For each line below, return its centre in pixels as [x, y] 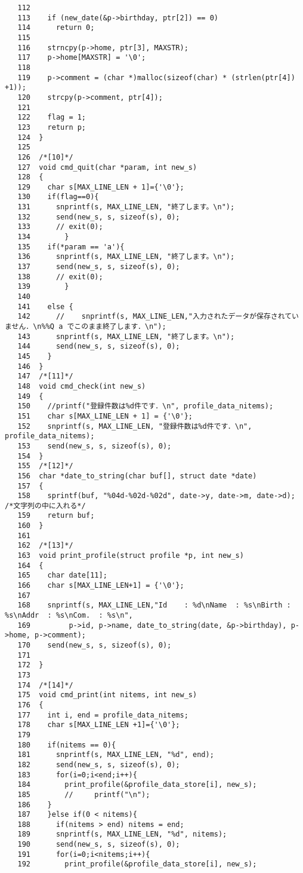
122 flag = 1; [52, 117]
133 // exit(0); [60, 227]
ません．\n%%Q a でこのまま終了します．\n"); [86, 326]
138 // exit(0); [60, 277]
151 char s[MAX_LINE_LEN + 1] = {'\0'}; [105, 416]
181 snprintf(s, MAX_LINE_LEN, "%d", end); [116, 755]
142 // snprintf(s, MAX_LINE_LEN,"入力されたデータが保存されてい [158, 317]
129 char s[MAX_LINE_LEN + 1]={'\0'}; [101, 187]
